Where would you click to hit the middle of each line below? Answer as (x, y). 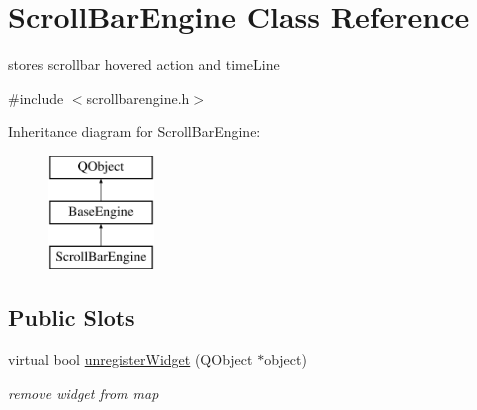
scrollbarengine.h (138, 97)
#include (36, 97)
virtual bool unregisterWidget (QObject (130, 359)
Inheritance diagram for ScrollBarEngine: (134, 131)
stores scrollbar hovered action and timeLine (144, 64)
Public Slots (71, 317)
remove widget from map (83, 392)
